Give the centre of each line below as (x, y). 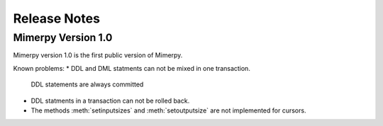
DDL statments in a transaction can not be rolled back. (110, 101)
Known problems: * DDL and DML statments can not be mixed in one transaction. (132, 68)
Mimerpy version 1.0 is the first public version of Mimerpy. (98, 55)
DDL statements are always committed (87, 84)
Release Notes (57, 18)
